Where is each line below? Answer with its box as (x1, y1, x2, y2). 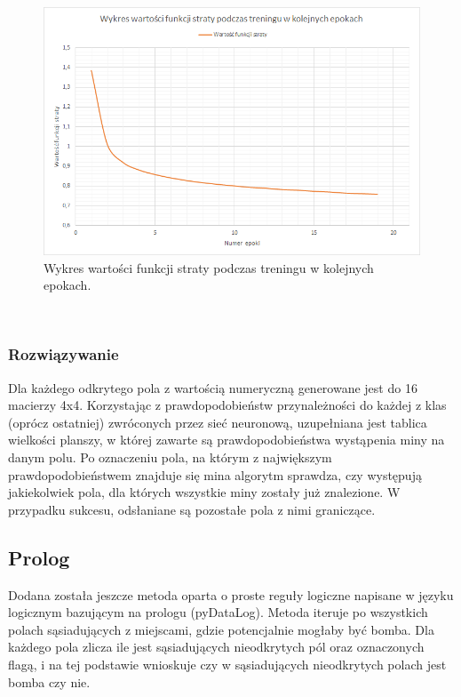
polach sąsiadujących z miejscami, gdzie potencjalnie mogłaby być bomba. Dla (8, 620, 434, 638)
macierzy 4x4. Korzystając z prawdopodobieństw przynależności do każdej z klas (8, 396, 447, 414)
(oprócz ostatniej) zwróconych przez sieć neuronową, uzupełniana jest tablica (8, 413, 427, 431)
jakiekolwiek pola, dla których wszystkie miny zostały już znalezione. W (8, 483, 401, 501)
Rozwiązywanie (8, 343, 119, 365)
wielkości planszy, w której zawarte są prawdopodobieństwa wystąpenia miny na (8, 430, 445, 449)
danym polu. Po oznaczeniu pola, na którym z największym (8, 448, 332, 467)
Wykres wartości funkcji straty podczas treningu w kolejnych (44, 258, 374, 276)
